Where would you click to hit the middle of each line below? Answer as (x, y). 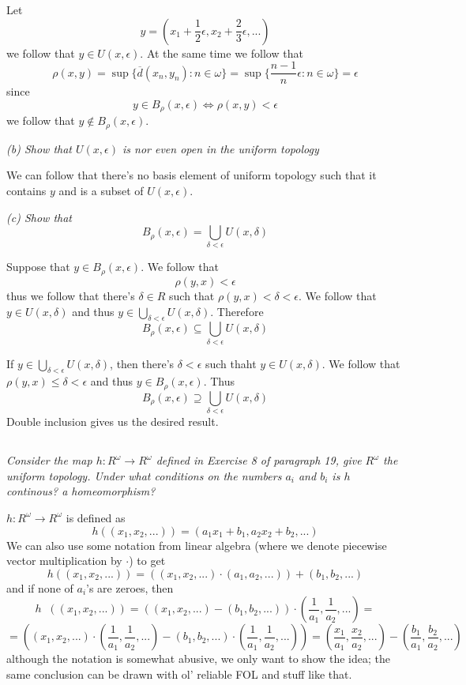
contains (26, 190)
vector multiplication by (64, 561)
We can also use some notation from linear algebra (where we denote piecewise (197, 545)
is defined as (96, 517)
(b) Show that (39, 148)
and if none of (40, 587)
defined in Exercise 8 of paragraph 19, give (259, 460)
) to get (147, 561)
